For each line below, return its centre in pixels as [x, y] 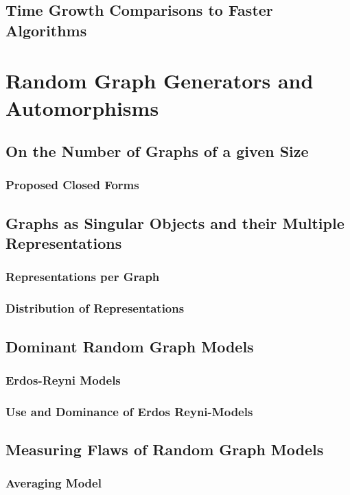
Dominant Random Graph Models [130, 346]
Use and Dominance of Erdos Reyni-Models [129, 411]
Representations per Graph [83, 277]
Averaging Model [54, 483]
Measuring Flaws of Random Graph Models [165, 449]
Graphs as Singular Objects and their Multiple [175, 222]
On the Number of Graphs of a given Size [157, 151]
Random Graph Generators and [160, 81]
